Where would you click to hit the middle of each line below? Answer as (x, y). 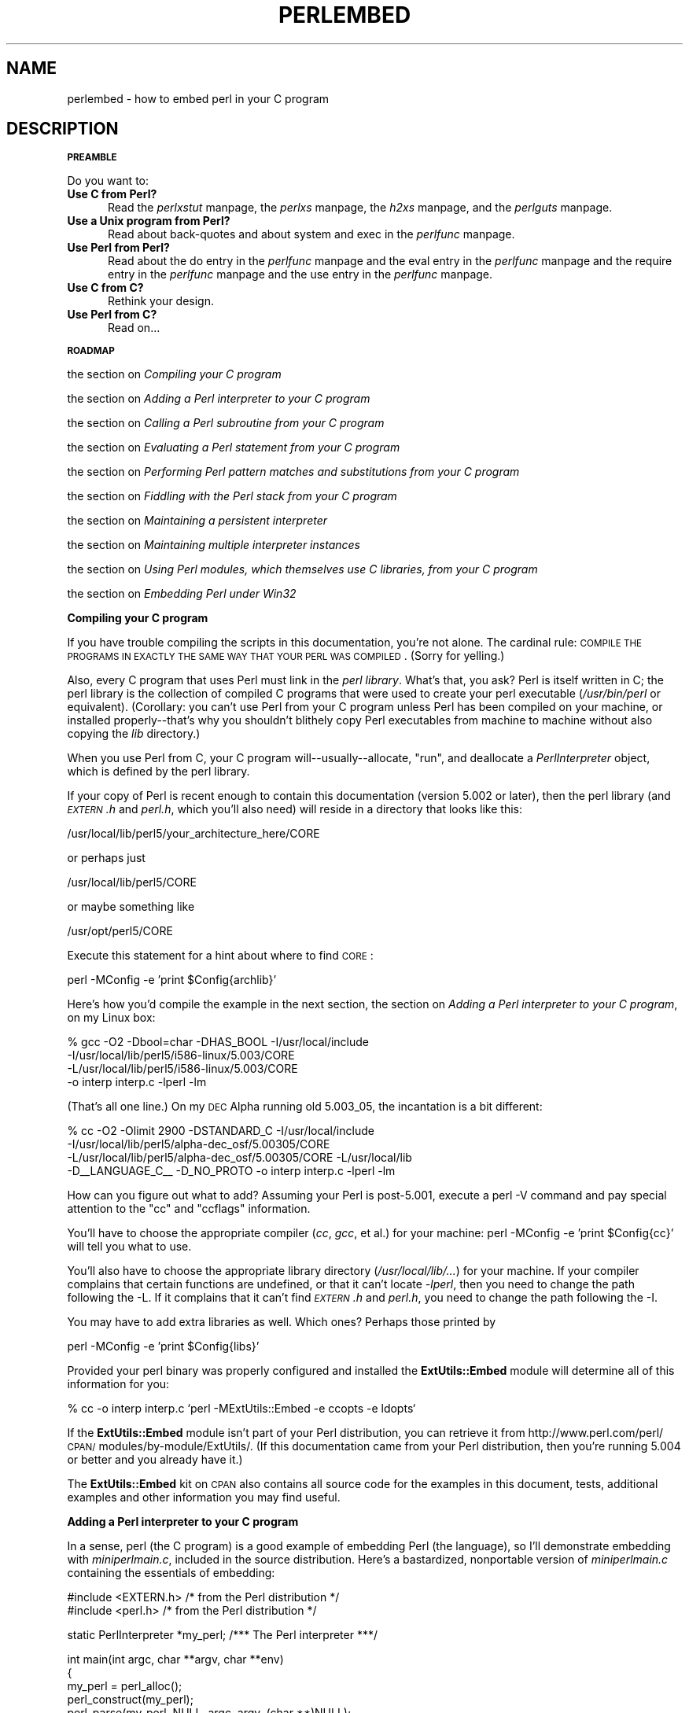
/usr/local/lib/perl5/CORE (132, 882)
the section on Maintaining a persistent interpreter (197, 521)
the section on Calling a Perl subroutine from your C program (226, 423)
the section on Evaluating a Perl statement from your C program (234, 448)
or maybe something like (131, 907)
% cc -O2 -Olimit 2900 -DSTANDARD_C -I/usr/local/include (221, 1131)
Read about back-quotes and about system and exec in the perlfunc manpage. (311, 234)
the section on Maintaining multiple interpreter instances (214, 545)
